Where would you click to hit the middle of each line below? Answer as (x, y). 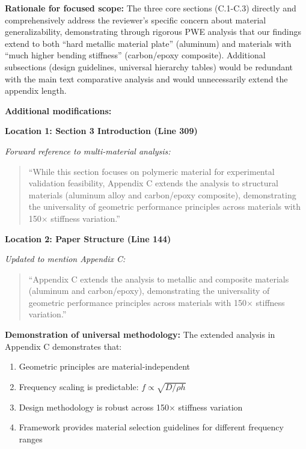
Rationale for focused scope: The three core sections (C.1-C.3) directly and (151, 8)
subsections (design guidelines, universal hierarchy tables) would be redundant (149, 66)
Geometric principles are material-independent (105, 366)
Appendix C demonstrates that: (63, 346)
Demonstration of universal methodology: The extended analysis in (140, 334)
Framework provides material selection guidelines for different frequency (151, 427)
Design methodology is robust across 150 (94, 407)
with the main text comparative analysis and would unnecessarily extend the (146, 78)
